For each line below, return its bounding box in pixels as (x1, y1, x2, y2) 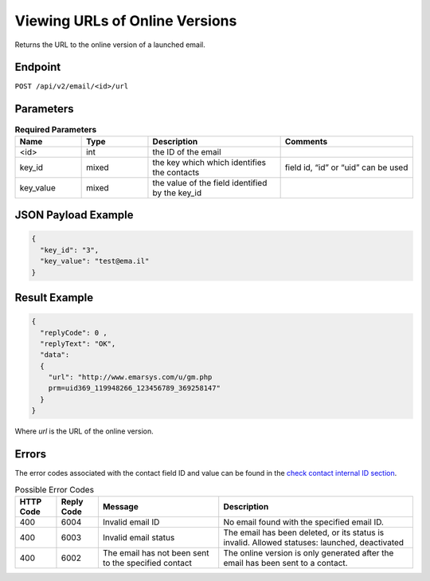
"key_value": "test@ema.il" (40, 257, 150, 266)
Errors (14, 447, 47, 461)
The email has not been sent (102, 547, 209, 558)
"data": (40, 351, 70, 359)
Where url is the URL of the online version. (14, 426, 154, 436)
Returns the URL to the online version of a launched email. (14, 40, 206, 49)
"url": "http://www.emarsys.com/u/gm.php (48, 373, 213, 382)
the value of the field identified (152, 177, 268, 188)
